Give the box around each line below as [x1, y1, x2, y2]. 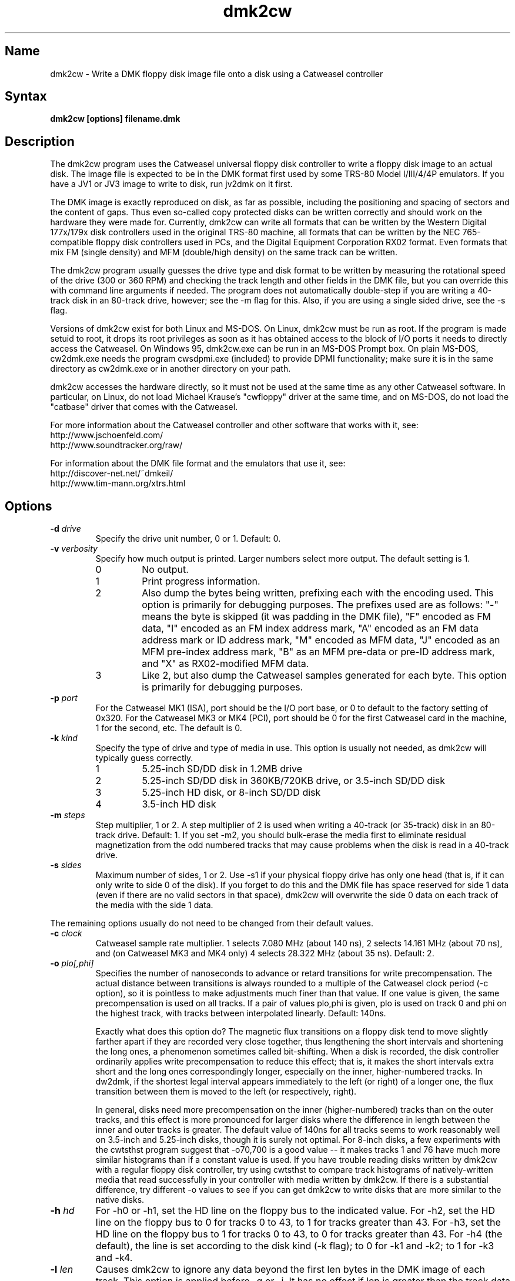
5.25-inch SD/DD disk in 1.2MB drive [142, 763, 303, 775]
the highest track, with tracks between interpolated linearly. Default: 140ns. [95, 1008, 386, 1019]
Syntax [5, 89, 47, 104]
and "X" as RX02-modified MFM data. [142, 658, 309, 670]
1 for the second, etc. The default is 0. [95, 723, 242, 733]
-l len [50, 1263, 73, 1276]
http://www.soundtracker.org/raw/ [50, 440, 183, 451]
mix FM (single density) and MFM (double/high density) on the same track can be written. [50, 247, 397, 258]
